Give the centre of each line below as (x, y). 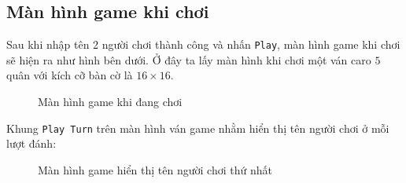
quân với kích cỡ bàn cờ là (70, 75)
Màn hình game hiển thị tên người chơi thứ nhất (155, 169)
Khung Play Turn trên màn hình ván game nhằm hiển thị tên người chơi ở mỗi (198, 128)
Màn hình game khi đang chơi (110, 102)
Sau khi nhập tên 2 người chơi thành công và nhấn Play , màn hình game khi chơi (203, 44)
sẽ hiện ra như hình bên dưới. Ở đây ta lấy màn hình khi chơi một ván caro (189, 59)
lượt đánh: (31, 143)
